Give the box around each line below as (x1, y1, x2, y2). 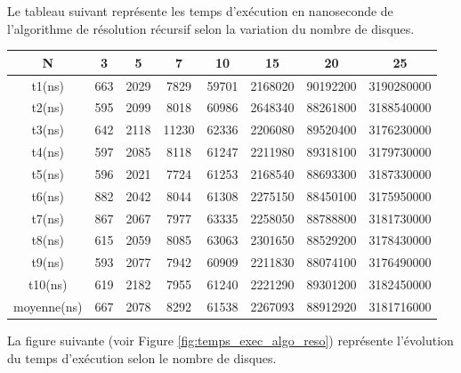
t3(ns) (31, 120, 65, 139)
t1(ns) (31, 76, 65, 94)
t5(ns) (31, 164, 65, 182)
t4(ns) (31, 142, 65, 161)
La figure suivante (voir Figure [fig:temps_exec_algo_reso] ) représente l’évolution (7, 331, 454, 350)
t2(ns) (31, 98, 65, 117)
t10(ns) (28, 275, 68, 294)
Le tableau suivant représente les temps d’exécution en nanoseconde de (7, 2, 393, 20)
